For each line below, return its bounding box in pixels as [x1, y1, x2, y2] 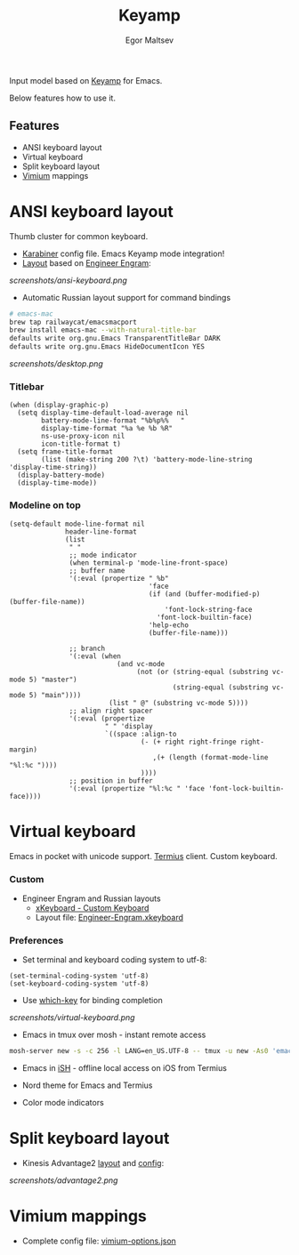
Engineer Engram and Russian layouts [21, 893, 162, 904]
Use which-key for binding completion [21, 995, 163, 1006]
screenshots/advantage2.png [9, 1175, 118, 1186]
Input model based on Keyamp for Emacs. [9, 75, 163, 85]
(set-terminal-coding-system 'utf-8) [9, 971, 149, 981]
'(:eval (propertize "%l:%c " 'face [69, 784, 205, 792]
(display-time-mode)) [17, 479, 98, 487]
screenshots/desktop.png [9, 358, 104, 369]
